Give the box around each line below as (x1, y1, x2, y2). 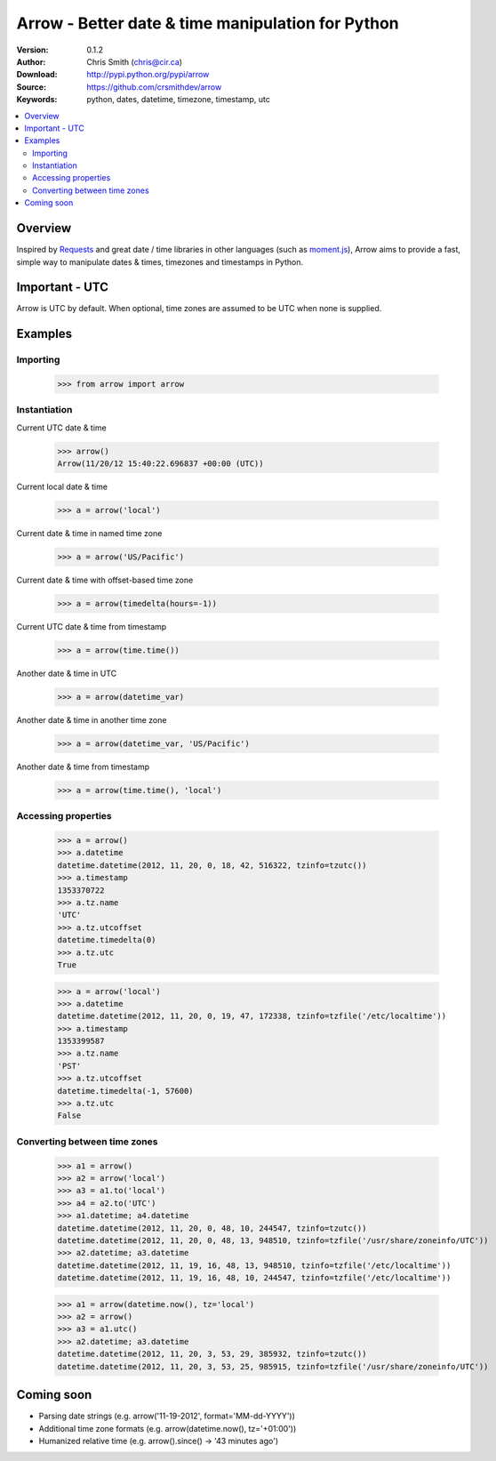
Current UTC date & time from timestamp (16, 622, 167, 631)
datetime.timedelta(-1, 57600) (57, 1086, 195, 1096)
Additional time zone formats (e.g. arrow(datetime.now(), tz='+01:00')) (38, 1423, 297, 1433)
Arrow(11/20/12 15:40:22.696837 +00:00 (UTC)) (57, 459, 264, 469)
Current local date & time (16, 481, 108, 493)
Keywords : (16, 94, 58, 105)
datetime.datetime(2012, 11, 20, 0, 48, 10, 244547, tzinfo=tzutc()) (57, 1223, 367, 1233)
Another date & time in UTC (16, 668, 117, 678)
